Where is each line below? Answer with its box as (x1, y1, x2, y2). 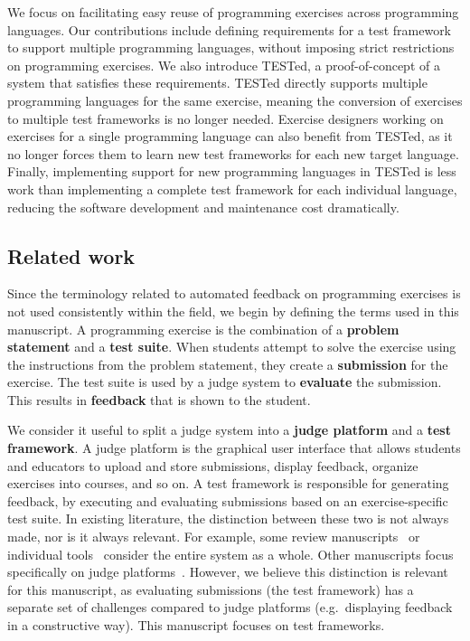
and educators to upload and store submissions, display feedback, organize (7, 456, 418, 475)
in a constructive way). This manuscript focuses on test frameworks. (7, 616, 385, 635)
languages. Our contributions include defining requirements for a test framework (7, 20, 452, 39)
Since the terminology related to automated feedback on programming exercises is (7, 284, 461, 303)
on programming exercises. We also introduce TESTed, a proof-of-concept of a (7, 55, 440, 74)
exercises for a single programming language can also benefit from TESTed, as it (7, 127, 453, 146)
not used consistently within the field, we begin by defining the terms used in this (7, 301, 459, 320)
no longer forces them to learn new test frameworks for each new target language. (7, 144, 459, 163)
